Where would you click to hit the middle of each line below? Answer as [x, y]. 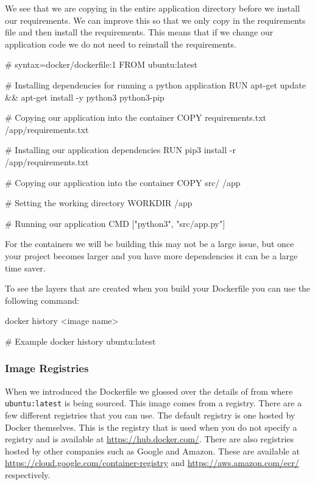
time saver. [25, 268]
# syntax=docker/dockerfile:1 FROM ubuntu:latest [101, 64]
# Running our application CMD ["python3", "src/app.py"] [115, 223]
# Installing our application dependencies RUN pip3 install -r [120, 150]
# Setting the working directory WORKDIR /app [99, 203]
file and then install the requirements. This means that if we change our [139, 32]
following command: [42, 300]
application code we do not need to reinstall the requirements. [121, 44]
